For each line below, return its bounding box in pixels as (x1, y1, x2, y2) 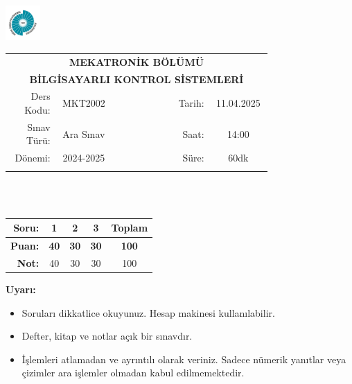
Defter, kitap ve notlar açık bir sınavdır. (21, 329, 193, 343)
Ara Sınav (62, 126, 105, 141)
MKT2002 (62, 96, 105, 110)
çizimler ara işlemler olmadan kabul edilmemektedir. (21, 365, 245, 380)
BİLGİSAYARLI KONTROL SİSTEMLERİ (29, 71, 244, 86)
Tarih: (178, 96, 204, 110)
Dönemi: (15, 150, 51, 165)
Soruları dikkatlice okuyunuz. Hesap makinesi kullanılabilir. (21, 305, 275, 320)
